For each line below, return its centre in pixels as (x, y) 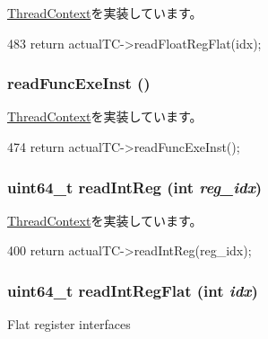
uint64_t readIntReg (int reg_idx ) (135, 187)
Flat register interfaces (69, 324)
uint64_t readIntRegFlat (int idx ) (133, 290)
